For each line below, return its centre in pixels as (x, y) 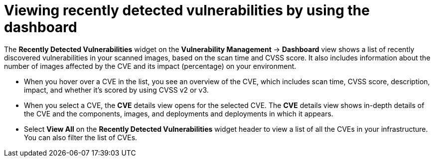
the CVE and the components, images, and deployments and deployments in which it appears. (179, 113)
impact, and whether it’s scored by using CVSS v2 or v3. (116, 90)
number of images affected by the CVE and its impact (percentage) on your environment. (150, 66)
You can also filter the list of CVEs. (81, 137)
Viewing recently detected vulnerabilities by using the (187, 10)
